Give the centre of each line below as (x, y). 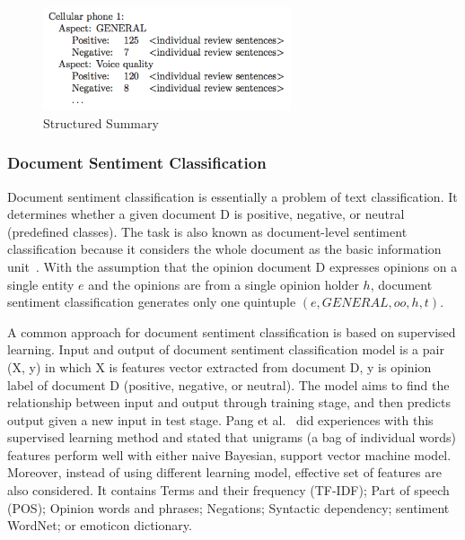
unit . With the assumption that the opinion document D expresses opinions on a (232, 266)
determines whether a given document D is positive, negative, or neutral (206, 214)
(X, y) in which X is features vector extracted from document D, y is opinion (219, 366)
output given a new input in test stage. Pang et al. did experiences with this (220, 419)
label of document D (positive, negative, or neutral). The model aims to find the (228, 384)
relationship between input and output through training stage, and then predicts (229, 402)
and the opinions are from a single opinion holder (224, 284)
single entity (41, 284)
